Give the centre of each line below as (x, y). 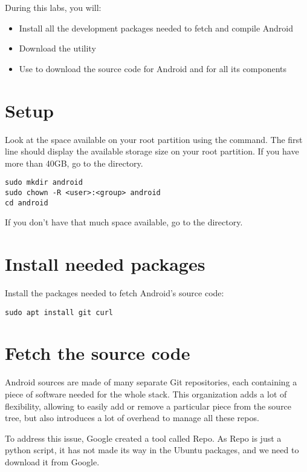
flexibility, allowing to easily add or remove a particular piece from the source (148, 406)
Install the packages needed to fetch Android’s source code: (115, 292)
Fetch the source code (98, 353)
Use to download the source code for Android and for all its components (153, 68)
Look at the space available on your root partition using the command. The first (154, 139)
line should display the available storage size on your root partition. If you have (152, 151)
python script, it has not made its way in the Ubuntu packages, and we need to (152, 450)
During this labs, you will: (53, 7)
